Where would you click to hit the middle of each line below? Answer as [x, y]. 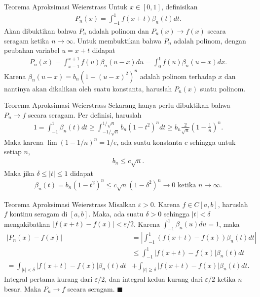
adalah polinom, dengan [210, 40]
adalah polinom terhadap [178, 76]
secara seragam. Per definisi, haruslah [85, 114]
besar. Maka [23, 288]
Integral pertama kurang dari [48, 279]
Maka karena [24, 142]
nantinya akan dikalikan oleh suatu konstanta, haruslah [88, 88]
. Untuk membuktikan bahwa [117, 40]
